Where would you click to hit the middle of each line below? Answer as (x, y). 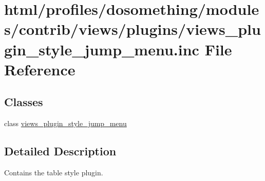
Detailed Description (60, 151)
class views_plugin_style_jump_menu (65, 123)
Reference (40, 69)
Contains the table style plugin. (54, 172)
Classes (24, 102)
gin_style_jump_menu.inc (102, 49)
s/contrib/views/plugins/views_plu (132, 29)
